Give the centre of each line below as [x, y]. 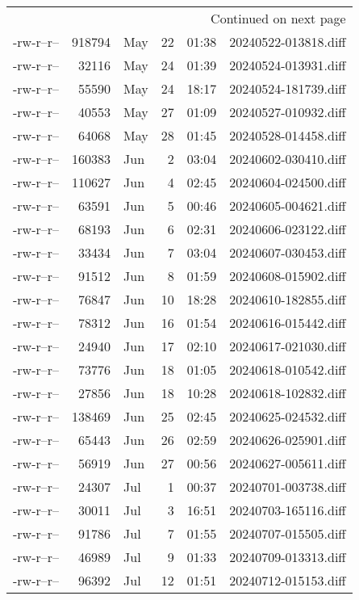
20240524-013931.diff [288, 65]
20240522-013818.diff [288, 42]
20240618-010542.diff [288, 369]
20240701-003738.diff [288, 487]
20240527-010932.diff [288, 112]
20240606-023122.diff [288, 229]
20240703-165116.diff [288, 510]
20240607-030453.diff [288, 252]
